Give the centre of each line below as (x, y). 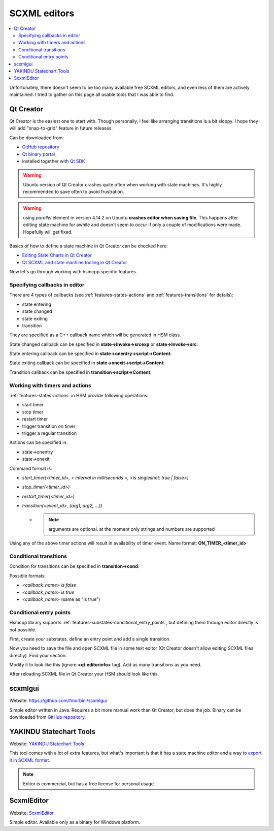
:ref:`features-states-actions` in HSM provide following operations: (79, 396)
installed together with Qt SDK (54, 161)
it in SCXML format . (30, 760)
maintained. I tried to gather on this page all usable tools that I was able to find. (92, 94)
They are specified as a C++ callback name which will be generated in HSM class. (95, 335)
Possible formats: (28, 576)
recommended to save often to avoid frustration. (74, 192)
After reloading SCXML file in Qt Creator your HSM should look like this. (84, 674)
